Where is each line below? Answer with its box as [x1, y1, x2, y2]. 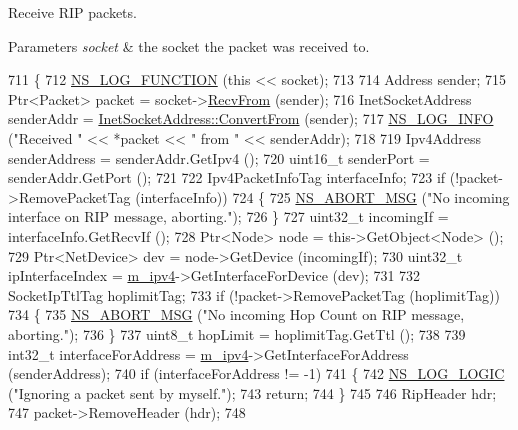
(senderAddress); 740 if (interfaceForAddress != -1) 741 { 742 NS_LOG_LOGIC [8, 363, 505, 384]
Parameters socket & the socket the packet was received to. [8, 35, 370, 56]
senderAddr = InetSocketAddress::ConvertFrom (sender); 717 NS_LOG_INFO [8, 108, 494, 129]
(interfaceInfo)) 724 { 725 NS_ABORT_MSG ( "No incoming [135, 186, 510, 207]
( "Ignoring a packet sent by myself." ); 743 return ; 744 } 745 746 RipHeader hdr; [8, 382, 497, 403]
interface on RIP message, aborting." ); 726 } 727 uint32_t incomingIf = [8, 206, 449, 227]
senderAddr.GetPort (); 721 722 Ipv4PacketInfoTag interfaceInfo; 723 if [8, 167, 446, 188]
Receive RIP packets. [8, 2, 137, 22]
